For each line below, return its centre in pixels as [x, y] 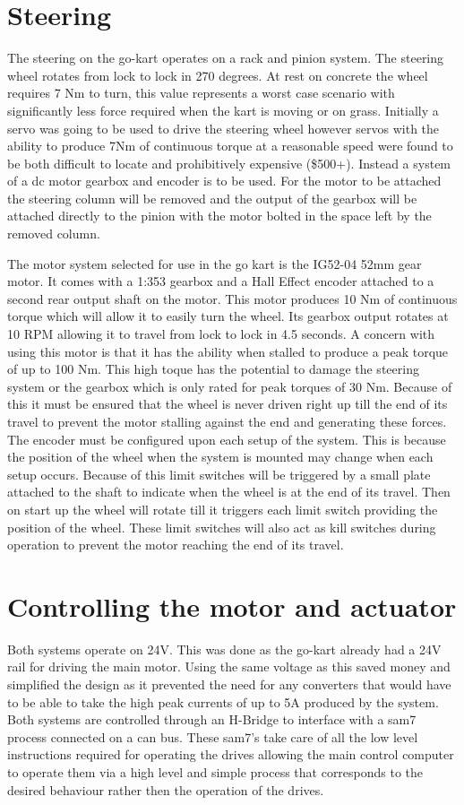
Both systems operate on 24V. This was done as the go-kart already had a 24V [224, 649]
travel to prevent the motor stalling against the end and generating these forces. [227, 421]
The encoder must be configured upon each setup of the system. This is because [227, 439]
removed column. [54, 234]
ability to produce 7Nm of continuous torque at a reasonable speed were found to [230, 146]
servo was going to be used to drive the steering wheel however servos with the [223, 128]
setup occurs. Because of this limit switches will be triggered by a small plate [219, 474]
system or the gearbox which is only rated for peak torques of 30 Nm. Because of [230, 386]
